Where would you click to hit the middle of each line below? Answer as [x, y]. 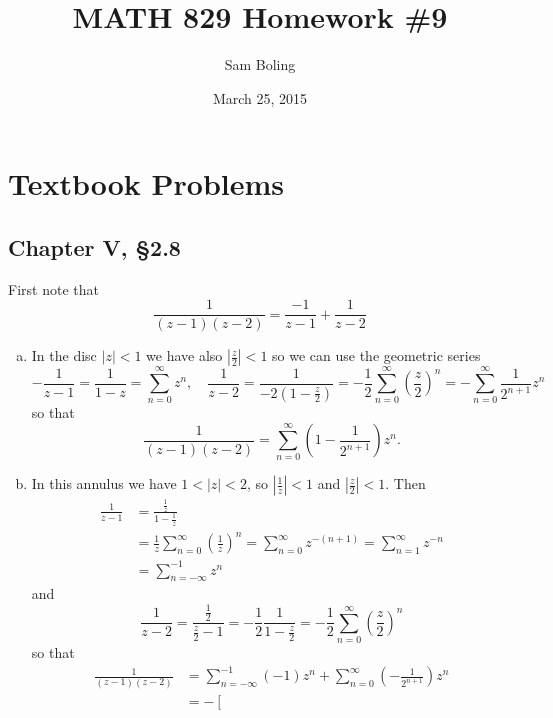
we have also [184, 355]
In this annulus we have [104, 483]
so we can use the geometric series [376, 355]
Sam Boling [260, 64]
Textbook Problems [146, 183]
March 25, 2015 [260, 97]
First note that [53, 288]
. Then [405, 483]
